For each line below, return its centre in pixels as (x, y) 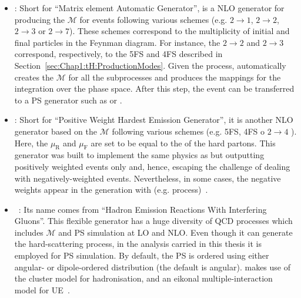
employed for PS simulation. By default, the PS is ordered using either (142, 255)
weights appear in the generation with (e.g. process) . (111, 190)
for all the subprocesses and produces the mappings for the (175, 77)
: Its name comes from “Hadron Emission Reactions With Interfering (143, 209)
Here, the (31, 143)
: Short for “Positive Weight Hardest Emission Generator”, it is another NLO (154, 120)
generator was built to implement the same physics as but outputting (139, 155)
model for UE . (42, 289)
